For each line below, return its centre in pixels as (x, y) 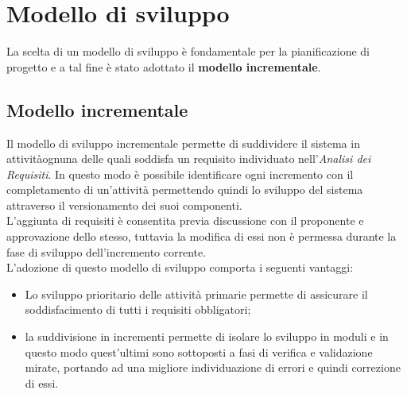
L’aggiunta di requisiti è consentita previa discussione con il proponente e (185, 220)
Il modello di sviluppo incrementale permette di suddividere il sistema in (183, 143)
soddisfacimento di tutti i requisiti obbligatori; (138, 309)
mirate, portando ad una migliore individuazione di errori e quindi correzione (213, 367)
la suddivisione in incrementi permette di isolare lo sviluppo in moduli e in (207, 336)
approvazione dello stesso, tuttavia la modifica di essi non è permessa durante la (202, 236)
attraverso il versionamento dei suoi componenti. (124, 205)
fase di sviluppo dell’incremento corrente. (107, 251)
